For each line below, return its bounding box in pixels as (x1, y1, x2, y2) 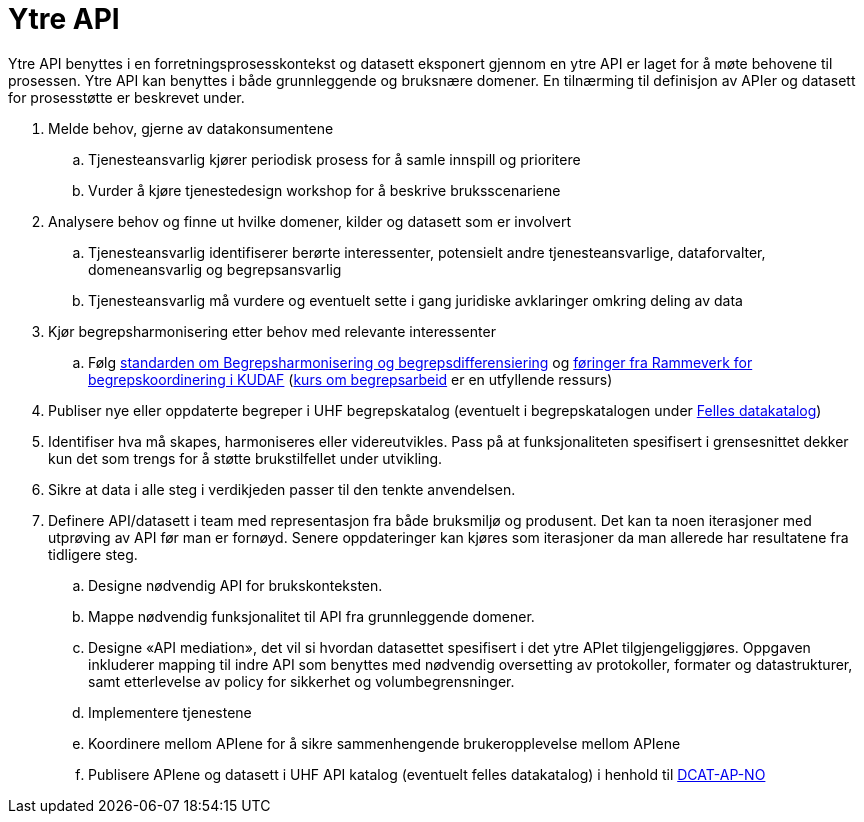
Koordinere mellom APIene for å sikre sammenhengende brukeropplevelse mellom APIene (88, 734, 681, 752)
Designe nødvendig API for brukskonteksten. (88, 576, 383, 594)
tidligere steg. (48, 545, 138, 563)
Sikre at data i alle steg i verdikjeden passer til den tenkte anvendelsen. (48, 480, 516, 498)
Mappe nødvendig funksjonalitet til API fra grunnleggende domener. (88, 607, 535, 625)
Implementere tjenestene (88, 703, 252, 721)
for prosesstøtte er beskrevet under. (8, 88, 245, 106)
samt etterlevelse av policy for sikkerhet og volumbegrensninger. (88, 672, 515, 690)
